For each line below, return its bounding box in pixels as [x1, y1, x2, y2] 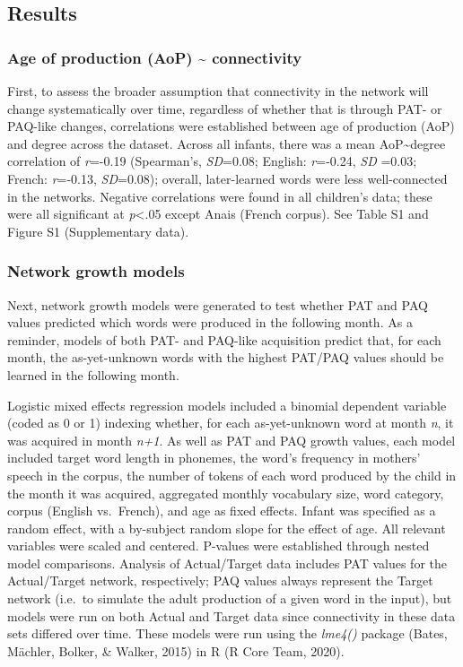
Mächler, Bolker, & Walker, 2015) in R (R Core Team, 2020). [7, 641, 345, 660]
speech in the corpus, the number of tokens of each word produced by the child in [7, 465, 457, 484]
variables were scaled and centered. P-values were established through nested [7, 536, 430, 555]
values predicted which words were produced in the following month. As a [7, 313, 413, 332]
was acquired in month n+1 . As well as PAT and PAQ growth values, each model [7, 430, 456, 449]
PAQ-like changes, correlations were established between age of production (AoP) [7, 117, 455, 135]
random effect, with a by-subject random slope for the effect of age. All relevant [7, 518, 446, 537]
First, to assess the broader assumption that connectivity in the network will [7, 82, 429, 100]
